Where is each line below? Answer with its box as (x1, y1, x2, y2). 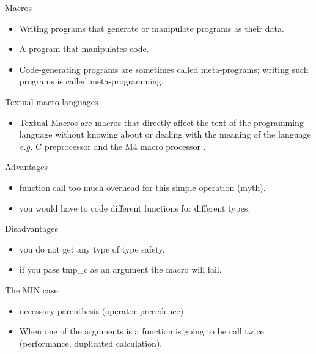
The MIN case (5, 283, 58, 296)
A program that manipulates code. (19, 42, 149, 55)
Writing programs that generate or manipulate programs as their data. (19, 21, 284, 34)
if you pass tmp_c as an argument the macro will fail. (19, 263, 222, 276)
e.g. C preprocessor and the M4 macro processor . (19, 139, 206, 152)
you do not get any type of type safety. (19, 242, 165, 255)
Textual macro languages (5, 95, 98, 108)
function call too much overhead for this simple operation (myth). (19, 180, 266, 193)
